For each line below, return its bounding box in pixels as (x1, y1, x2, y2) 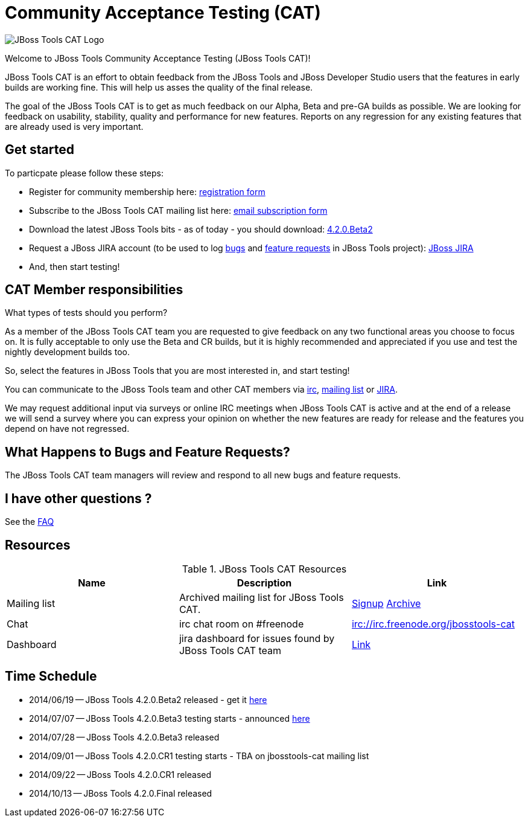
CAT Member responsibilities (5, 282, 183, 298)
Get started (5, 142, 74, 158)
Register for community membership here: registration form (29, 186, 266, 197)
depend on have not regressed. (5, 423, 130, 434)
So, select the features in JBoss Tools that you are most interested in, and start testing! (5, 365, 350, 376)
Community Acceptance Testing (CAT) (5, 2, 321, 23)
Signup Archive (351, 597, 421, 609)
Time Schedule (5, 669, 97, 684)
